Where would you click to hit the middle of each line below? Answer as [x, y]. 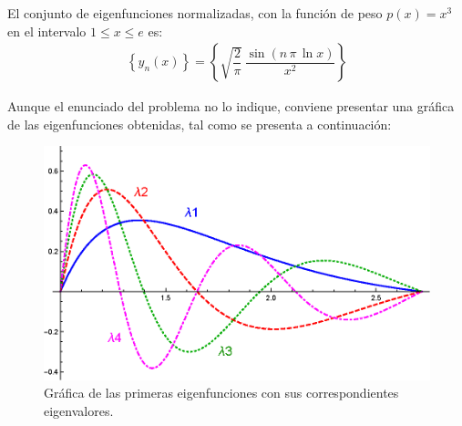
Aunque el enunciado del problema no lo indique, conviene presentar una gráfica [231, 106]
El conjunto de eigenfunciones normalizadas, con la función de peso [195, 13]
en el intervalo [47, 31]
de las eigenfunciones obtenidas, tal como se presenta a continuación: [200, 124]
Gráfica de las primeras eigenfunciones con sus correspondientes [221, 393]
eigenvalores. [79, 410]
